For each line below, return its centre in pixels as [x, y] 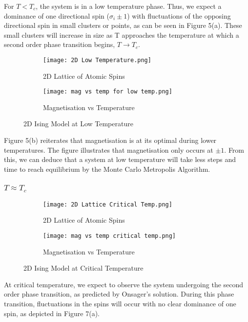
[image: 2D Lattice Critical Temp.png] [108, 204]
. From [234, 149]
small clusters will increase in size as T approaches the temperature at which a [122, 34]
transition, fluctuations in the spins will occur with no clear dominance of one [120, 304]
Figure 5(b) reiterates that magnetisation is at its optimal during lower [110, 140]
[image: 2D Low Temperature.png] [97, 60]
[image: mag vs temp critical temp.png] [110, 236]
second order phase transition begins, [60, 44]
